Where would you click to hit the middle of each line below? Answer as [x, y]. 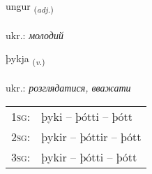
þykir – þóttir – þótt [91, 136]
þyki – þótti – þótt [87, 116]
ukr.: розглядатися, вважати [68, 88]
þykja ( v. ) [25, 59]
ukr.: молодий [35, 35]
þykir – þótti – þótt [89, 157]
